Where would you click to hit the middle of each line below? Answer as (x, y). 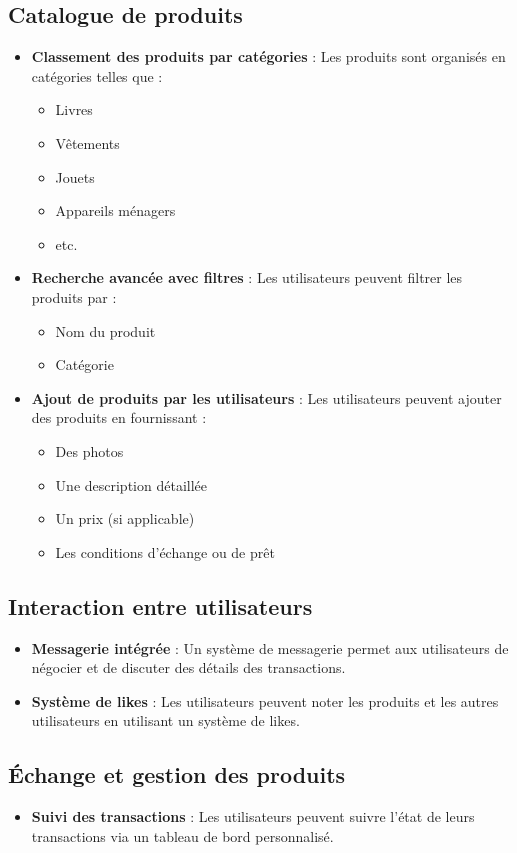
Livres (74, 109)
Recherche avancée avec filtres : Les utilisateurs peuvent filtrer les (247, 277)
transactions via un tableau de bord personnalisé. (182, 835)
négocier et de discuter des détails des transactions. (188, 667)
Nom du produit (105, 330)
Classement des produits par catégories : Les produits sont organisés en (268, 56)
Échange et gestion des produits (177, 774)
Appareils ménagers (115, 210)
